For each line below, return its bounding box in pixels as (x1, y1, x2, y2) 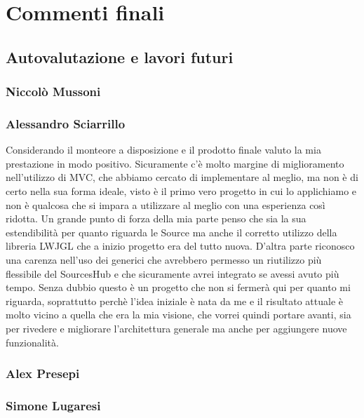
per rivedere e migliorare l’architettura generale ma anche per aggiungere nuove (6, 321, 347, 335)
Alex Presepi (6, 365, 80, 382)
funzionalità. (6, 335, 59, 349)
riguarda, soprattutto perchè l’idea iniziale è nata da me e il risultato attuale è (6, 293, 344, 308)
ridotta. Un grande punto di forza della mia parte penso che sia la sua (6, 211, 306, 226)
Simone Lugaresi (6, 396, 101, 414)
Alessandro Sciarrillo (6, 114, 126, 132)
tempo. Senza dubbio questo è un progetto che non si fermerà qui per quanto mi (6, 280, 351, 295)
